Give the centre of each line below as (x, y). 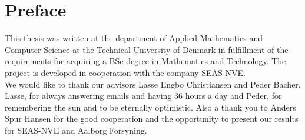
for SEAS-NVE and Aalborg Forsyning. (76, 130)
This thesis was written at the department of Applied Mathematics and (134, 38)
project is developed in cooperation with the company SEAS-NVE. (125, 72)
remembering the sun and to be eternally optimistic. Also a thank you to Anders (150, 107)
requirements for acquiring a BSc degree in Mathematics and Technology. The (145, 61)
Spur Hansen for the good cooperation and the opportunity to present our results (152, 119)
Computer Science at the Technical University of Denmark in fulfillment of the (147, 49)
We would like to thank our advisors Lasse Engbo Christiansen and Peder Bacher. (153, 84)
